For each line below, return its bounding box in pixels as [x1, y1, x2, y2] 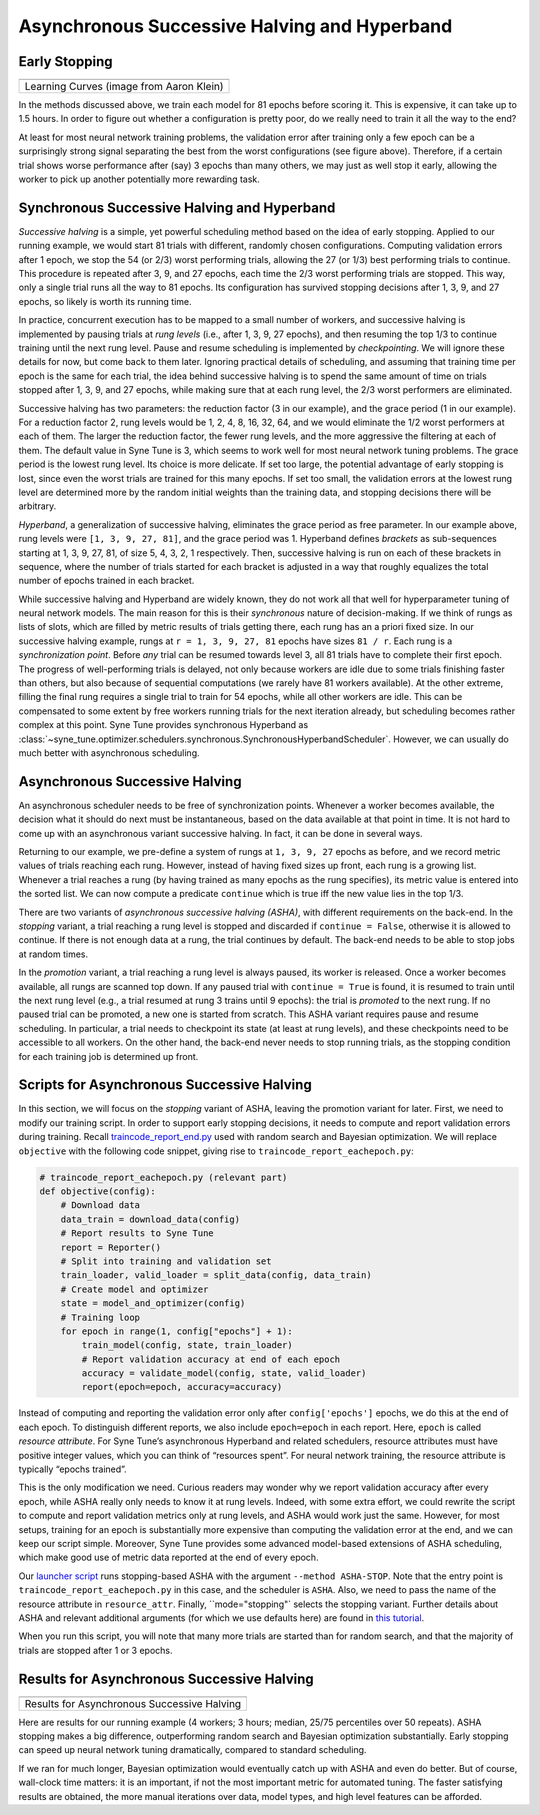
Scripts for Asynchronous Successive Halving [18, 1076, 312, 1094]
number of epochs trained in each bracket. [18, 575, 195, 587]
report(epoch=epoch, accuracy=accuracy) [81, 1381, 283, 1393]
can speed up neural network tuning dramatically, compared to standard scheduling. [18, 1744, 367, 1756]
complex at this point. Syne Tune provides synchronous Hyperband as [18, 719, 309, 731]
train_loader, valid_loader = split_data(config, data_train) [60, 1270, 372, 1281]
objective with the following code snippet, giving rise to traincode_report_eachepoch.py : [18, 1145, 414, 1157]
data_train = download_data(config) [60, 1213, 240, 1225]
